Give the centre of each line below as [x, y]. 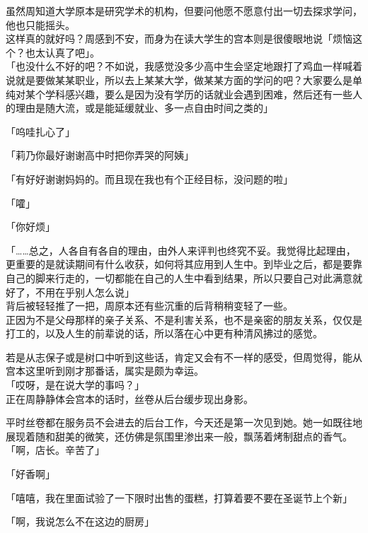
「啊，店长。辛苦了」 [55, 450]
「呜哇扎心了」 [40, 131]
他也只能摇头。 [40, 24]
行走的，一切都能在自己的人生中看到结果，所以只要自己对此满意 [203, 277]
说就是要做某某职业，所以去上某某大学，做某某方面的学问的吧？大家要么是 [179, 80]
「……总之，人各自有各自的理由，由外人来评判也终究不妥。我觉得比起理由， [181, 250]
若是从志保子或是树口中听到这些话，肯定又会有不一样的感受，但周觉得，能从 [184, 357]
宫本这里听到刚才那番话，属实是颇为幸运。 [105, 371]
